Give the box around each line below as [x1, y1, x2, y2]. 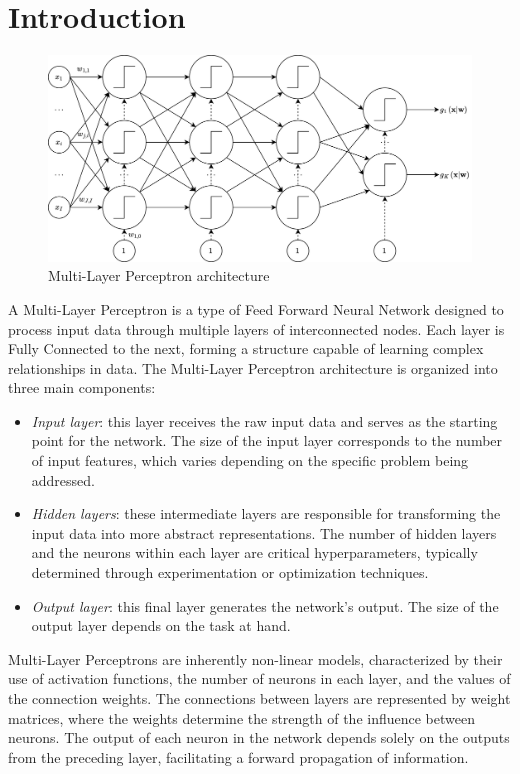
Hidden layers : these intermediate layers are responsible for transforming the [31, 503, 501, 524]
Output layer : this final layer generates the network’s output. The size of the [31, 595, 499, 616]
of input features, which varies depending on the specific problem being [31, 450, 469, 471]
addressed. [31, 469, 95, 490]
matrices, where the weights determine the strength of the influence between [8, 707, 475, 728]
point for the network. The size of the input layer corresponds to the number [31, 430, 503, 451]
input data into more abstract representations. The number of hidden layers [31, 522, 497, 543]
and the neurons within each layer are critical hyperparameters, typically [31, 542, 478, 563]
